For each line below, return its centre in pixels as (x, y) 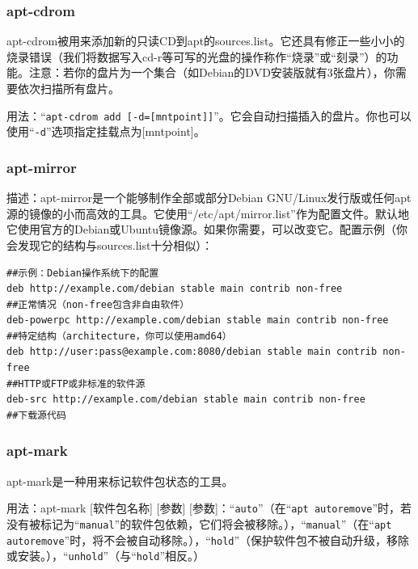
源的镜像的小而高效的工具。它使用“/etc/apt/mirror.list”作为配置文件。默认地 (208, 213)
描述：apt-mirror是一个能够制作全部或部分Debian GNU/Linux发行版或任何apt (209, 198)
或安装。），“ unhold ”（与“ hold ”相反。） (106, 556)
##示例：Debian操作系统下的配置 (83, 273)
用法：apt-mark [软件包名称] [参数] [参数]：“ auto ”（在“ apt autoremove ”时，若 (209, 508)
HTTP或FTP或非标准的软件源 (82, 384)
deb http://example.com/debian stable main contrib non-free (175, 289)
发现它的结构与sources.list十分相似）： (115, 244)
